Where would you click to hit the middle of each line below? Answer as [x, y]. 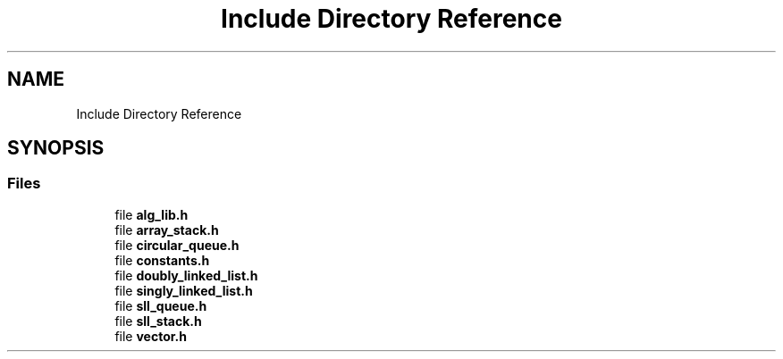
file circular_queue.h [177, 245]
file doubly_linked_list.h [186, 275]
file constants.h [162, 260]
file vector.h [151, 336]
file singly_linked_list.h [184, 290]
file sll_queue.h [161, 305]
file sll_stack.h [158, 321]
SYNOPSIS [56, 148]
